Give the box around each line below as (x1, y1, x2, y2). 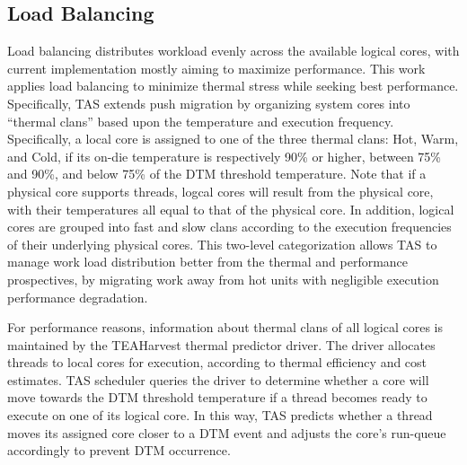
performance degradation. (7, 287, 148, 306)
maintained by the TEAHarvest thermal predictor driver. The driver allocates (7, 335, 436, 354)
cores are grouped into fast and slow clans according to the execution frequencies (7, 217, 452, 236)
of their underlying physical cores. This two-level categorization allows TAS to (7, 234, 437, 253)
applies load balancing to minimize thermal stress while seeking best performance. (7, 76, 459, 95)
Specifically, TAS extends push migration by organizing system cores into (7, 93, 410, 112)
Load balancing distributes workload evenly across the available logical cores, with (7, 41, 460, 60)
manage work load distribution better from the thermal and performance (7, 252, 409, 271)
